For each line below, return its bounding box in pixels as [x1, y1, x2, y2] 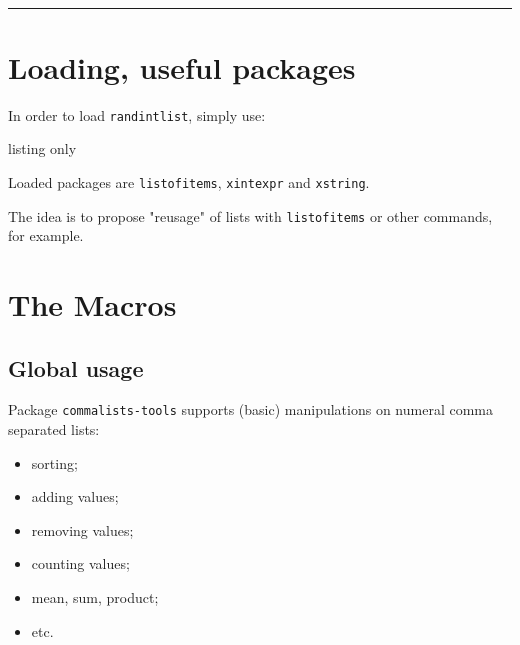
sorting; [31, 452, 78, 473]
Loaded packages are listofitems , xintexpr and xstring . [8, 171, 370, 192]
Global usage [8, 352, 144, 383]
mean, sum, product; [31, 587, 159, 608]
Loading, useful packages [8, 46, 356, 87]
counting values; [31, 553, 130, 574]
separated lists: [8, 419, 100, 440]
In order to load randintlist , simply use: [8, 104, 266, 125]
